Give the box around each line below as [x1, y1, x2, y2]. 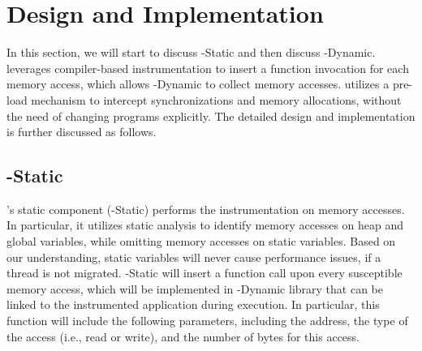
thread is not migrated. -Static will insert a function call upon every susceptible [6, 264, 403, 281]
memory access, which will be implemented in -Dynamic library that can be [6, 280, 383, 297]
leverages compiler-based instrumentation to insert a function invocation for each [6, 59, 409, 76]
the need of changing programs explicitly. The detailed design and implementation [6, 107, 416, 124]
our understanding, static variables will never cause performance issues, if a [6, 248, 381, 265]
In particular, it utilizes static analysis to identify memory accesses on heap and [6, 216, 404, 233]
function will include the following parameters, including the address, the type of [6, 312, 408, 329]
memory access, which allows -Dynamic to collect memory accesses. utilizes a [6, 75, 390, 92]
